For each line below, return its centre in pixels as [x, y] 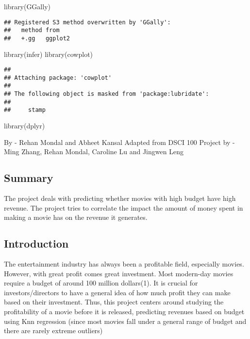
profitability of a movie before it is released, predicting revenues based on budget [124, 312]
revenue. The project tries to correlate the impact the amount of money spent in [124, 207]
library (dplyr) [25, 126]
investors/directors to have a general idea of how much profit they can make [117, 292]
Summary [29, 178]
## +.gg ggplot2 [37, 38]
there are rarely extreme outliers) [53, 330]
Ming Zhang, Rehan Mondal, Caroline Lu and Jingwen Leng [94, 152]
